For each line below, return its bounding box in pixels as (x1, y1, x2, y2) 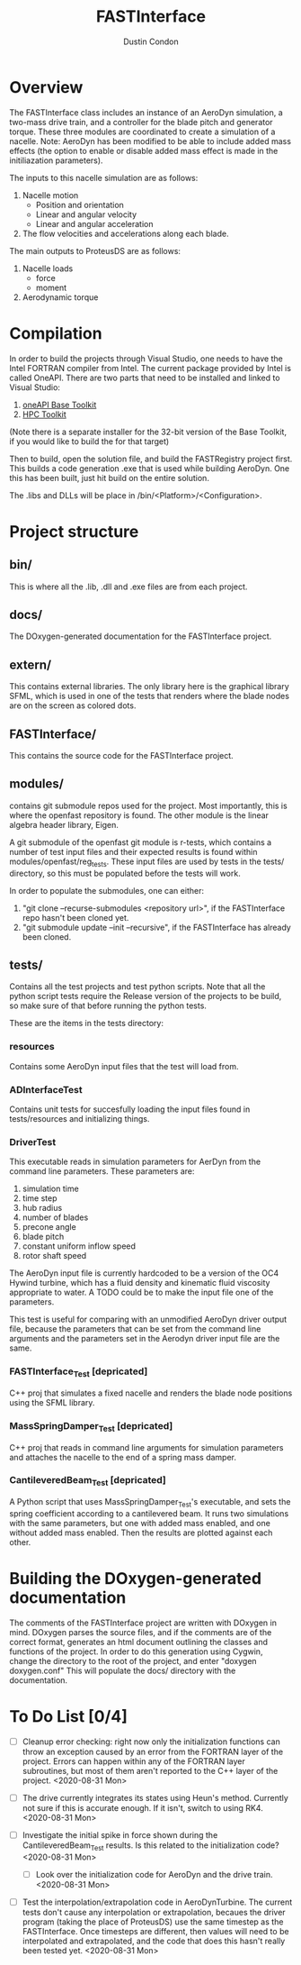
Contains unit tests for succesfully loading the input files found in (9, 1104, 251, 1114)
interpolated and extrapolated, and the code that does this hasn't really (22, 1935, 286, 1946)
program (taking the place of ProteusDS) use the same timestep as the (22, 1916, 284, 1927)
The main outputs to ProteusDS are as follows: (9, 245, 181, 256)
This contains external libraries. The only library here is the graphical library (9, 681, 289, 692)
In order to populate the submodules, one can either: (9, 885, 205, 896)
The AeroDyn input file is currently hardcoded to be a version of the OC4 (9, 1268, 279, 1278)
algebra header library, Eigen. (9, 819, 120, 830)
